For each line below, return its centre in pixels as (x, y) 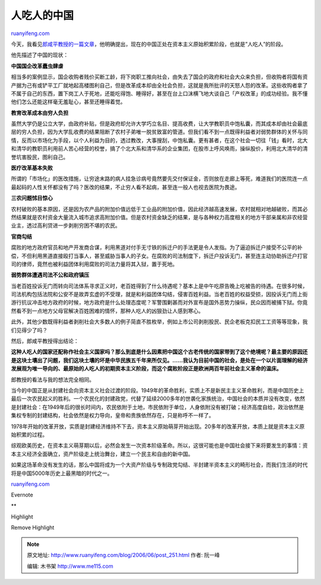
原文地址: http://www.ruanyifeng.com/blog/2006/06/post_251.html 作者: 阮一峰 (123, 555)
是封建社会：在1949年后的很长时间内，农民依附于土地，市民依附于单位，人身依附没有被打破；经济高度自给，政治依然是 (158, 407)
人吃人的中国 (43, 15)
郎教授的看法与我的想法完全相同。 (53, 379)
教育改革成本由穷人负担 (40, 112)
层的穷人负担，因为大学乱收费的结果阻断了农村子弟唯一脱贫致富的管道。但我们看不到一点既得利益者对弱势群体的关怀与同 (159, 132)
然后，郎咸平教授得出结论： (45, 341)
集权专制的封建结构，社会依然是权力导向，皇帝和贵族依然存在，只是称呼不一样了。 (112, 416)
